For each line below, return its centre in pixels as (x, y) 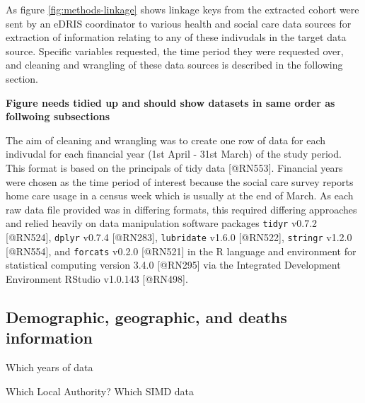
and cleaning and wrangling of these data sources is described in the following (174, 65)
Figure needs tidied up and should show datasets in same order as (170, 102)
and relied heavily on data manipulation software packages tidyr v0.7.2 (162, 223)
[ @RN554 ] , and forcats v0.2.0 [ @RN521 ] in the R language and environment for (181, 251)
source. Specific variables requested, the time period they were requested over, (175, 51)
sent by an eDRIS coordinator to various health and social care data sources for (179, 23)
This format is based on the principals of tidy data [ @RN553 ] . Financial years (174, 167)
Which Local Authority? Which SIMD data (100, 391)
